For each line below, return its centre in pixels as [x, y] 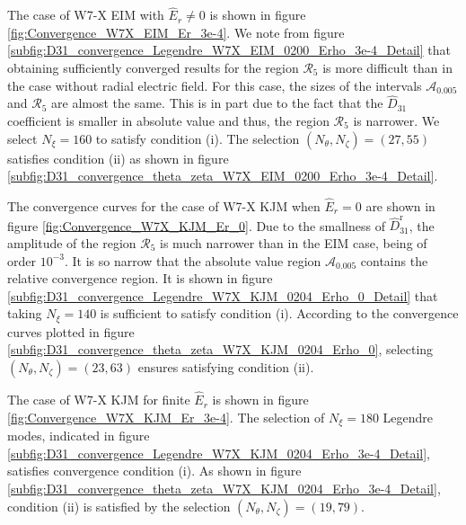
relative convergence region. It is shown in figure [140, 278]
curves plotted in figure [71, 331]
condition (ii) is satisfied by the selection [119, 506]
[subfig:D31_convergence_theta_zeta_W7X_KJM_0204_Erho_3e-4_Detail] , [224, 488]
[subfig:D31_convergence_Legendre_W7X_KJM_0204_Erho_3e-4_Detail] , [219, 453]
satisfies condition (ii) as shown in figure [118, 158]
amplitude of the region [72, 242]
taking [25, 313]
